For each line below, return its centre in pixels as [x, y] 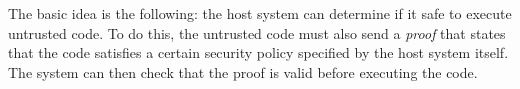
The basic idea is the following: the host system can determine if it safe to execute [260, 13]
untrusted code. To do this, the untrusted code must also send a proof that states [257, 32]
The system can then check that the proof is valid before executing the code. [243, 71]
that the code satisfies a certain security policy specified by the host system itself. [258, 52]
